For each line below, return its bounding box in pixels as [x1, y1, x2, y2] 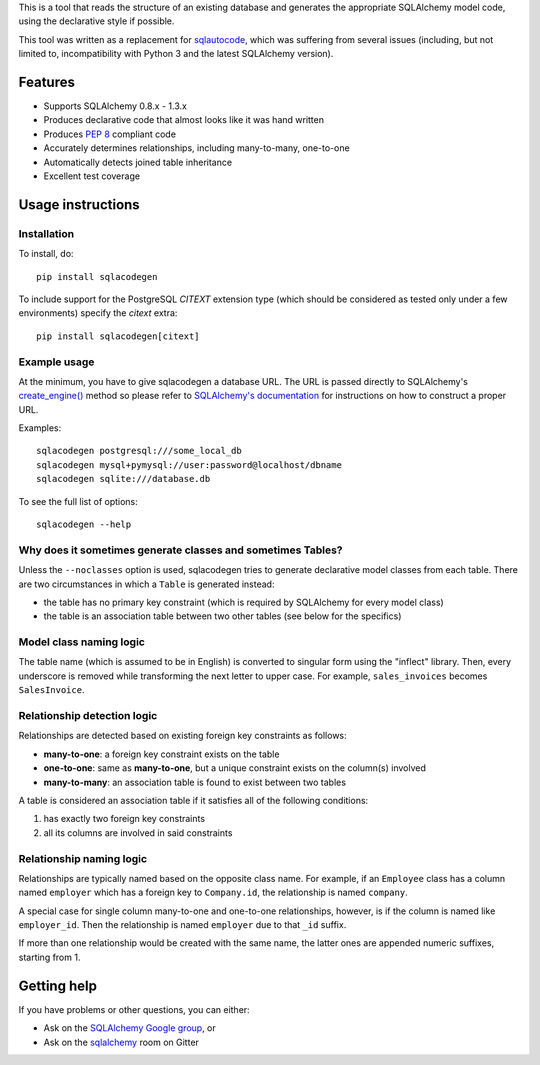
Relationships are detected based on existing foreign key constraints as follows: [18, 730, 347, 742]
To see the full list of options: [18, 495, 139, 507]
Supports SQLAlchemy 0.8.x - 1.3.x [43, 100, 187, 112]
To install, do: [18, 248, 74, 260]
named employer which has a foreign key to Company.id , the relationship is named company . [18, 886, 409, 899]
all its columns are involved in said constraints [43, 826, 233, 839]
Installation [18, 226, 75, 240]
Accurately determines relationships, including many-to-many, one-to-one [43, 142, 350, 154]
